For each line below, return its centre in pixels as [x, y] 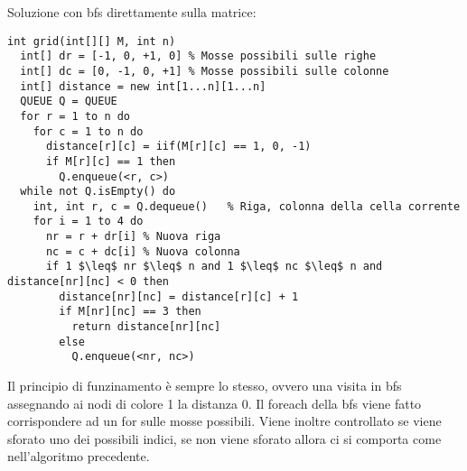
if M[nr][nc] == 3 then [130, 312]
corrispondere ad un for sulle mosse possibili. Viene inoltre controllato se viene [224, 421]
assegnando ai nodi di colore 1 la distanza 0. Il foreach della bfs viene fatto [215, 403]
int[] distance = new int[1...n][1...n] [143, 86]
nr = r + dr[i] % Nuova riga [133, 237]
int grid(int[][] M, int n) [92, 41]
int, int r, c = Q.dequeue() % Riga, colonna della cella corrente [247, 206]
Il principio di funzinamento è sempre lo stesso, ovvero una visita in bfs [205, 386]
